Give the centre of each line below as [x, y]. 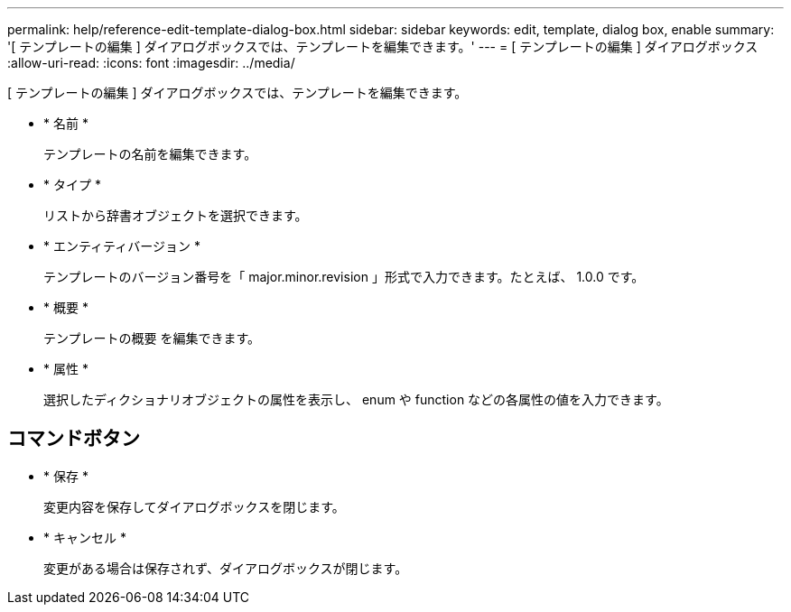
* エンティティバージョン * [122, 246]
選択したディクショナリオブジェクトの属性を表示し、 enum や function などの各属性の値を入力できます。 [356, 399]
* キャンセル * [85, 537]
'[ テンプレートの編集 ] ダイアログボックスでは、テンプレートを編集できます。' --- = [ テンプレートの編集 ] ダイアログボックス [383, 46]
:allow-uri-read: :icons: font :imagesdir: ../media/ [151, 63]
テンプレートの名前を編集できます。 [150, 154]
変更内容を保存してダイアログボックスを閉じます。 [194, 506]
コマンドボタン [74, 439]
